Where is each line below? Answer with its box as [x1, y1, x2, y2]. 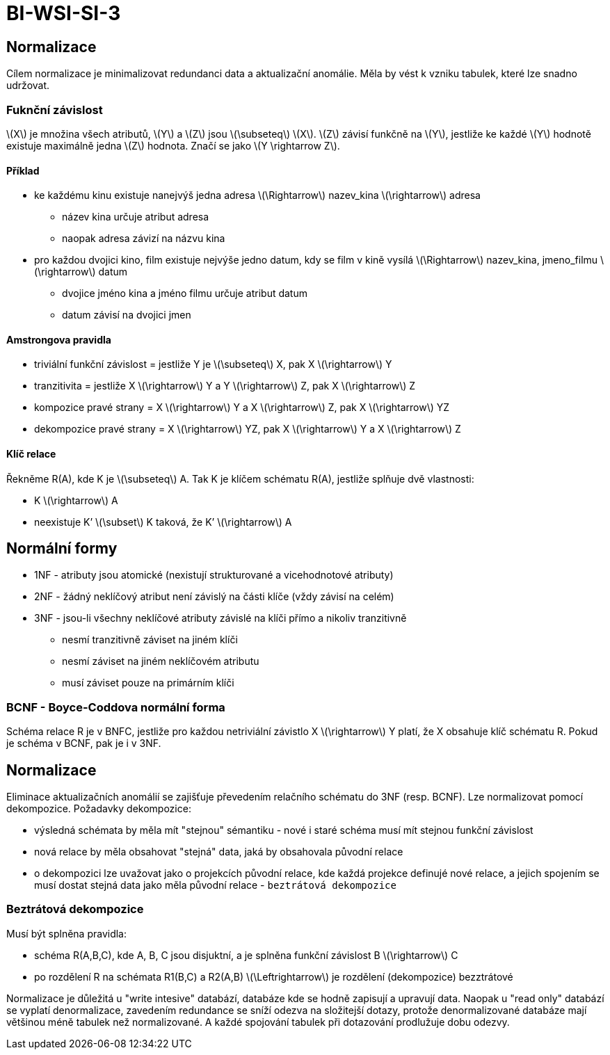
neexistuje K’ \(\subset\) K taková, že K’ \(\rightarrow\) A [34, 515, 292, 528]
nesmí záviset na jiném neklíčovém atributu [62, 655, 259, 668]
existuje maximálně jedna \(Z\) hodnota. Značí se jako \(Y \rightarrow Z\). [6, 139, 340, 152]
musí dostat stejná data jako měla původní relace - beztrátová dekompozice [34, 879, 396, 892]
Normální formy [6, 540, 118, 557]
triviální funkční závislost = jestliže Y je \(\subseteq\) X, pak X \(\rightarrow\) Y [34, 358, 392, 371]
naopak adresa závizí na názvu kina [62, 232, 225, 245]
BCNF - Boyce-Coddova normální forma [6, 700, 225, 714]
